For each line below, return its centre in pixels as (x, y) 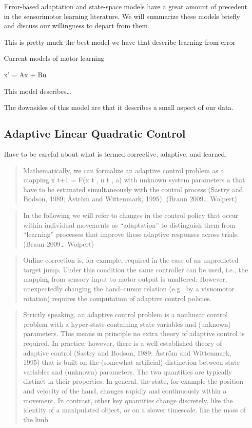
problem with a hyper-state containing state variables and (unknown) (127, 324)
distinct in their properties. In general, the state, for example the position (133, 381)
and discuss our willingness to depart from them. (77, 26)
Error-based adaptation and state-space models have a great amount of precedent (126, 6)
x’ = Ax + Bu (25, 74)
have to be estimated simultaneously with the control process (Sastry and (133, 189)
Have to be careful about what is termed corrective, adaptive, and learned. (116, 153)
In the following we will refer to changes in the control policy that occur (131, 215)
